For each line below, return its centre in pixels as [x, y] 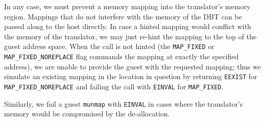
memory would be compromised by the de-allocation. [87, 114]
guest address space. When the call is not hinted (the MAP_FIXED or [109, 46]
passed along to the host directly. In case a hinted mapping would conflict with [128, 26]
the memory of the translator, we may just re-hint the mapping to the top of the [130, 36]
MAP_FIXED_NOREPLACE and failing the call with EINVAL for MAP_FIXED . [114, 86]
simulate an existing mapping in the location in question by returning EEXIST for [131, 76]
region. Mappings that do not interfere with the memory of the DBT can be [123, 16]
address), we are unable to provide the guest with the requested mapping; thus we [132, 66]
